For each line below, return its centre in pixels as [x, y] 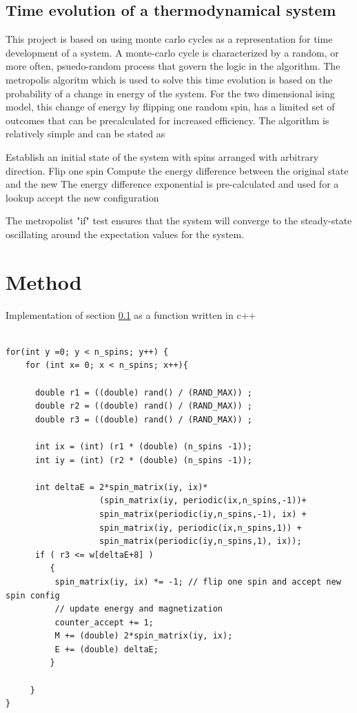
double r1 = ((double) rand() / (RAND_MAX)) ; [143, 392]
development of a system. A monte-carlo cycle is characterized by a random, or [172, 52]
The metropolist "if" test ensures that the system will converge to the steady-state [179, 221]
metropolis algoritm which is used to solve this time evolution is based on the [169, 79]
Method [44, 281]
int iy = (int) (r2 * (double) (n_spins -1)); [143, 460]
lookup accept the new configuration [82, 197]
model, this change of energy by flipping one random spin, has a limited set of [170, 107]
